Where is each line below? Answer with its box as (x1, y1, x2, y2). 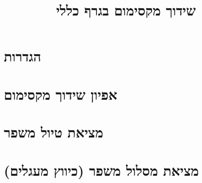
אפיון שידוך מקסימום (4, 84, 117, 104)
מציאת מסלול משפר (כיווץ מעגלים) (4, 160, 199, 180)
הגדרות (4, 46, 41, 66)
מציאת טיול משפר (4, 122, 104, 142)
